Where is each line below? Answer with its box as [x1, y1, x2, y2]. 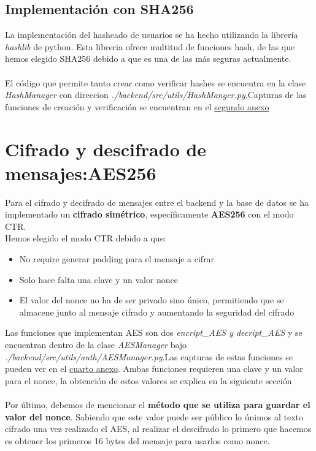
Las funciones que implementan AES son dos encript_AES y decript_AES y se [5, 326, 303, 339]
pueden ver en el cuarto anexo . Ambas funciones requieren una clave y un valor [5, 362, 303, 375]
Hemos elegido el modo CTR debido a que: [5, 232, 166, 244]
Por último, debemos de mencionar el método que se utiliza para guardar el [5, 398, 310, 411]
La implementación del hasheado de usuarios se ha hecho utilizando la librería [5, 28, 298, 41]
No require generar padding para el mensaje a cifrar [19, 252, 215, 265]
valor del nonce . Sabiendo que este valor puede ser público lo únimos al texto [5, 410, 304, 423]
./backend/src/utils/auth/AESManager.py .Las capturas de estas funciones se [5, 350, 293, 363]
